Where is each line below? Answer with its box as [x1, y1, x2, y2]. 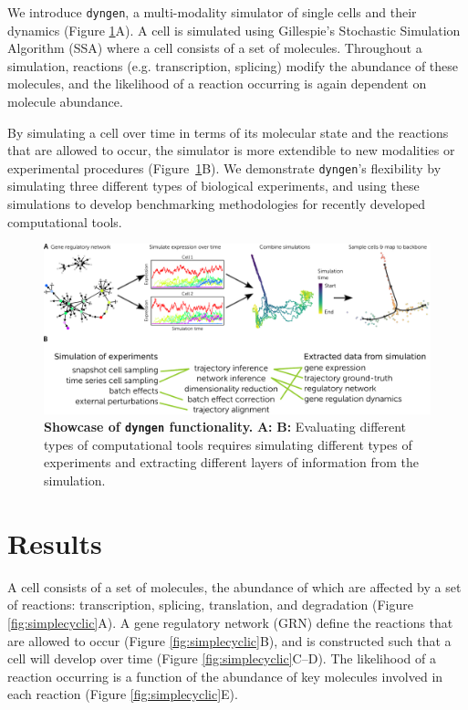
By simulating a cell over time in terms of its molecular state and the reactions [7, 122, 449, 141]
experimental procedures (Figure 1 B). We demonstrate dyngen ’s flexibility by [7, 158, 442, 177]
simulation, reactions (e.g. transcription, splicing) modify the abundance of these [7, 56, 459, 75]
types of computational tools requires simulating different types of [44, 434, 412, 454]
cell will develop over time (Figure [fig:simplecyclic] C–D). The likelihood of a [7, 649, 436, 668]
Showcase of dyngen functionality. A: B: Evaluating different [44, 417, 407, 436]
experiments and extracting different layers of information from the [44, 453, 420, 472]
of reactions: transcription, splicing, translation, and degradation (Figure [7, 595, 413, 614]
